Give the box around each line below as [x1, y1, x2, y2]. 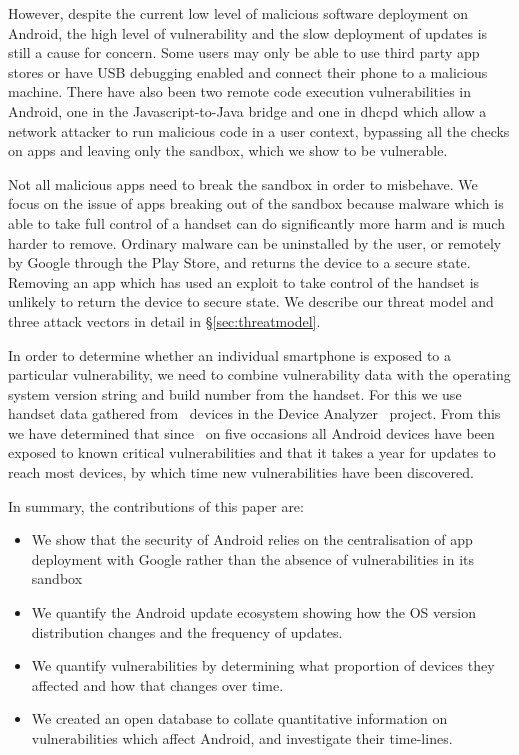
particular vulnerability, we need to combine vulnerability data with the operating [8, 364, 511, 385]
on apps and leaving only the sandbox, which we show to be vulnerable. [8, 140, 448, 161]
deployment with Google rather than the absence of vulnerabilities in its [31, 548, 475, 569]
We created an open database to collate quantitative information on [31, 708, 448, 729]
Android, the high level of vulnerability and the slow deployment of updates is [8, 22, 488, 43]
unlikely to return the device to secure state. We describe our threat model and [8, 291, 494, 312]
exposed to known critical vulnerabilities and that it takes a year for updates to [8, 442, 496, 463]
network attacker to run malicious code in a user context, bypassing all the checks [8, 120, 510, 141]
